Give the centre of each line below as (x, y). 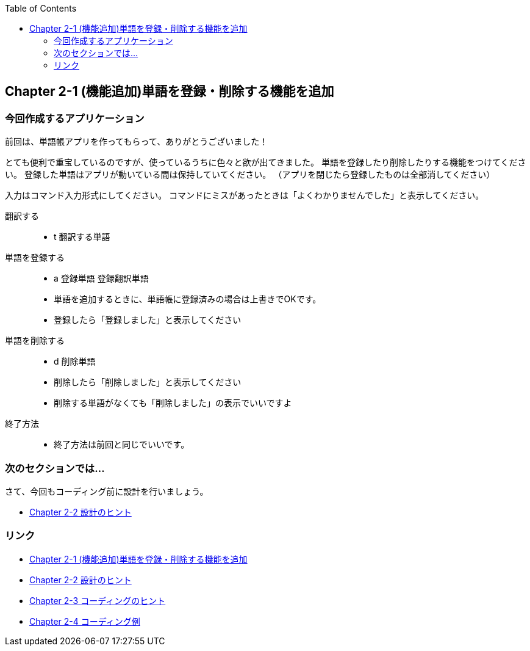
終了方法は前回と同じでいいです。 (122, 445)
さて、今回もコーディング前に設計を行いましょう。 (107, 491)
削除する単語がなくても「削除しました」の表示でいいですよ (173, 403)
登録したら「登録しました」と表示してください (148, 320)
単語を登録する (35, 258)
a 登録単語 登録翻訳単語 (101, 278)
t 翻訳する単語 (82, 237)
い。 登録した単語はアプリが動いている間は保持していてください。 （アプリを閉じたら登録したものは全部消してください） (250, 175)
